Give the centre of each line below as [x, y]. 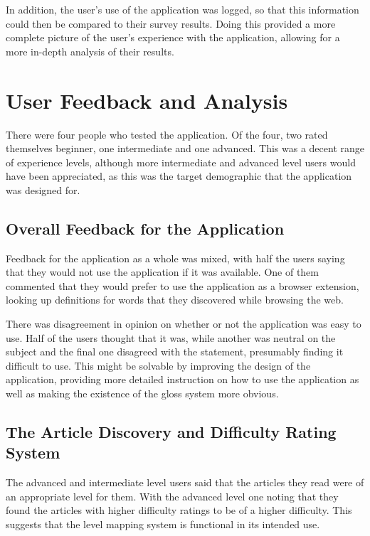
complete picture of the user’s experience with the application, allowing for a [173, 37]
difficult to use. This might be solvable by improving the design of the [158, 365]
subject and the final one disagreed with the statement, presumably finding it [175, 352]
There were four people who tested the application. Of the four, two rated [167, 134]
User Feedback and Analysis [147, 100]
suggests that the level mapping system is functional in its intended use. [163, 524]
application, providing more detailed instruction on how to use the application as [183, 379]
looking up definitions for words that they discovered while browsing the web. [175, 300]
